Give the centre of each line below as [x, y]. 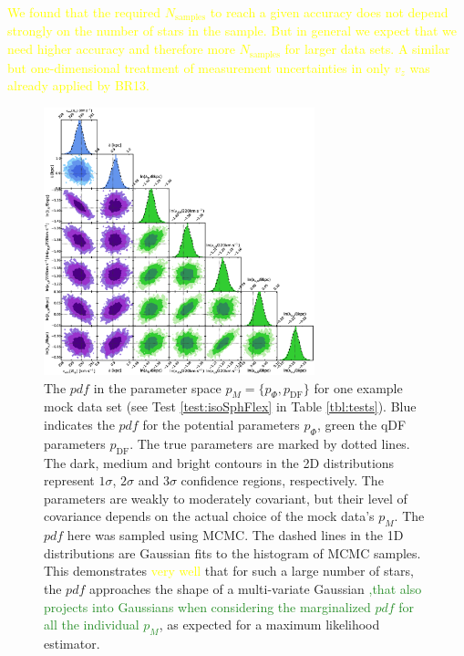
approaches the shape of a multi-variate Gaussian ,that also [255, 588]
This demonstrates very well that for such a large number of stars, [229, 571]
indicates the [79, 424]
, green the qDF [361, 424]
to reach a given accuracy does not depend [329, 12]
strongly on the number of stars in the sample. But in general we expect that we [232, 31]
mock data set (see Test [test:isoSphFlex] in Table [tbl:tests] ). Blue [230, 406]
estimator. [72, 643]
